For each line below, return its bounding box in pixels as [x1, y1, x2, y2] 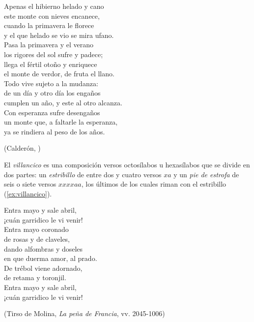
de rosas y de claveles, [4, 234, 70, 244]
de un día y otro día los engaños [4, 88, 101, 98]
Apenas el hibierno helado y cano [4, 1, 104, 11]
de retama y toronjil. [4, 272, 66, 283]
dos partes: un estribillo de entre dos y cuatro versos [4, 169, 162, 179]
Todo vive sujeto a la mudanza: [4, 78, 98, 88]
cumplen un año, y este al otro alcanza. [4, 97, 122, 107]
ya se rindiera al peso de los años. [4, 126, 105, 136]
